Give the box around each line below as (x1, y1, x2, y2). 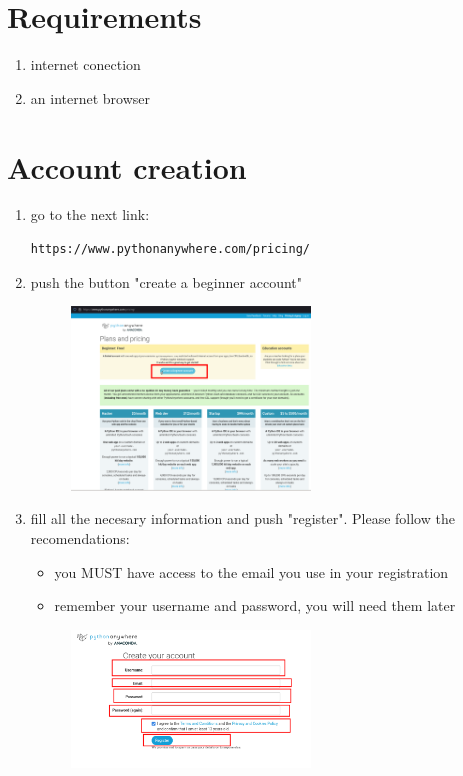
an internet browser (30, 87, 150, 108)
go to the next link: (30, 204, 150, 225)
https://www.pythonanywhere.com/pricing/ (30, 242, 310, 257)
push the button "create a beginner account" (30, 271, 302, 292)
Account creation (7, 146, 247, 187)
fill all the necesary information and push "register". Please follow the (30, 508, 455, 529)
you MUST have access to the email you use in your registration (54, 561, 449, 582)
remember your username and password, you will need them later (54, 595, 456, 616)
